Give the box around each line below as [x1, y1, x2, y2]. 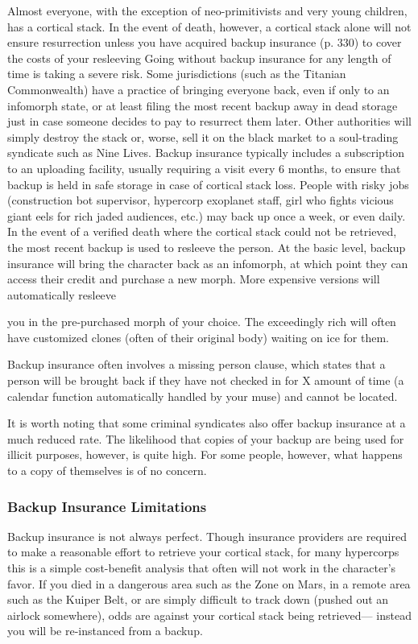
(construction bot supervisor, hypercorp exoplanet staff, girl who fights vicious [7, 192, 394, 208]
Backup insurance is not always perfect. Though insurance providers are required [7, 527, 407, 544]
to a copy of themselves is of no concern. [7, 462, 207, 479]
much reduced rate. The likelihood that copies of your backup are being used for [7, 430, 404, 447]
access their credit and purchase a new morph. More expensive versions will [7, 270, 380, 287]
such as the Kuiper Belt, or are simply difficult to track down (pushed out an [7, 591, 389, 608]
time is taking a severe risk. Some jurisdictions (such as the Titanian [7, 65, 346, 82]
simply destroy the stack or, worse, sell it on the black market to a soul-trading [7, 128, 399, 145]
